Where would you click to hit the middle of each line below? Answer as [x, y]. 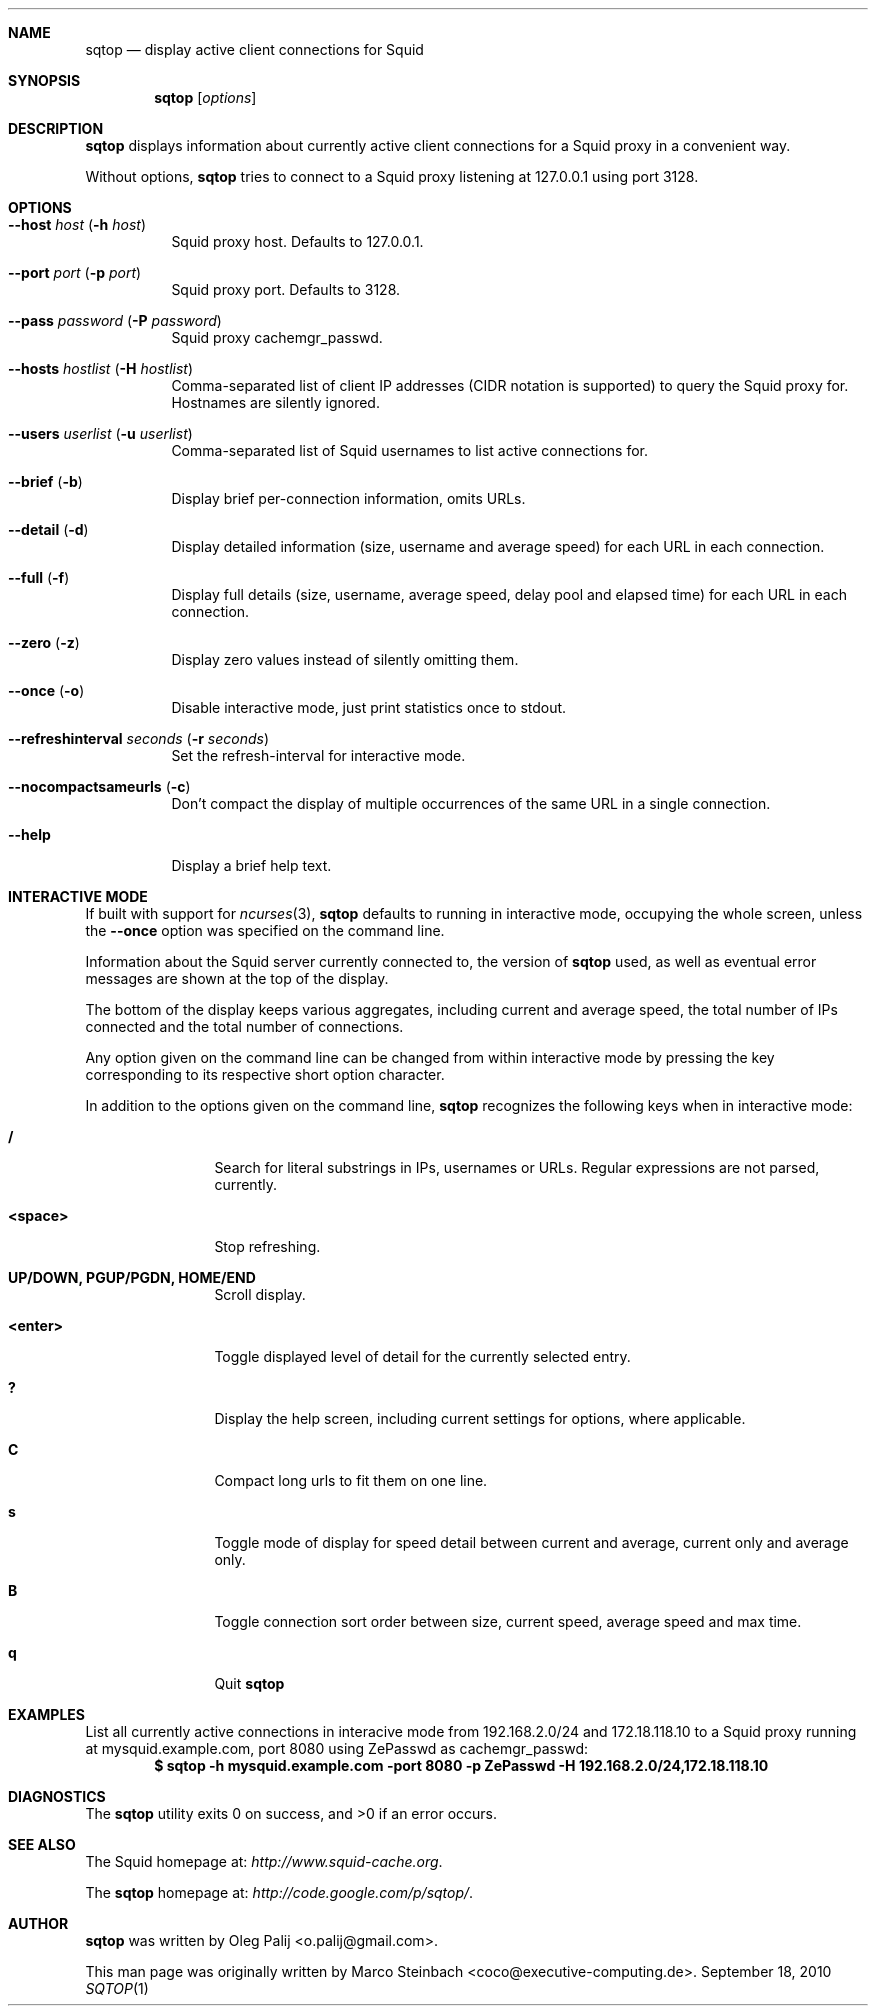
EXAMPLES [46, 1714]
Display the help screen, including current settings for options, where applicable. [480, 1418]
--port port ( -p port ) [75, 272]
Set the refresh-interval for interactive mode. [318, 755]
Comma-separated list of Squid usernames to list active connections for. [409, 450]
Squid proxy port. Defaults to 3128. [286, 289]
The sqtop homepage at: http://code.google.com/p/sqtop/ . [279, 1892]
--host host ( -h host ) [77, 224]
